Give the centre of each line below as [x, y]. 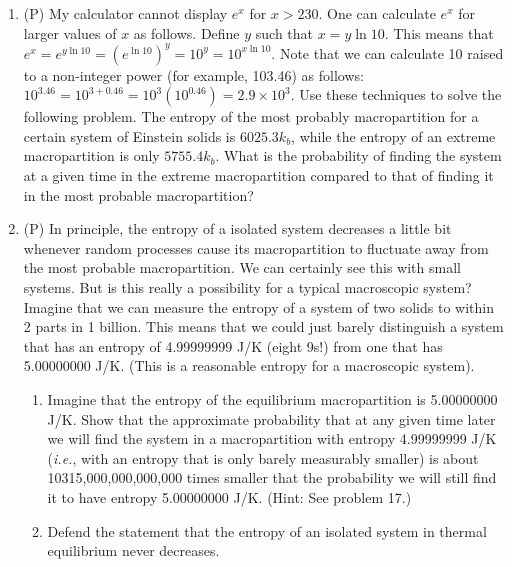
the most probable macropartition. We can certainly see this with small [242, 267]
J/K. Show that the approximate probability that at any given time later [271, 418]
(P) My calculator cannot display [125, 13]
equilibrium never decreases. [133, 550]
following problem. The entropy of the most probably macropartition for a [251, 116]
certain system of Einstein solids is [129, 135]
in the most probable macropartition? [138, 194]
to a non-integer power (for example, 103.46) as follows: [193, 74]
